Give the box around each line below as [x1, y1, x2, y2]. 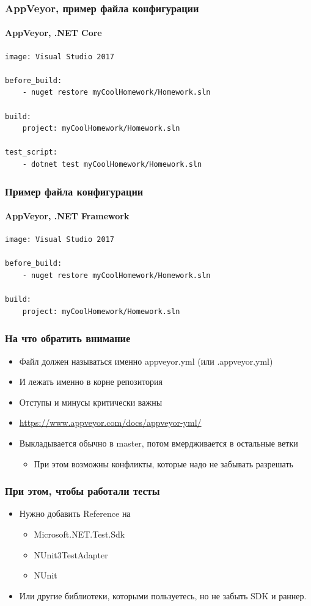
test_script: [5, 148, 57, 157]
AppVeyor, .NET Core [5, 26, 102, 39]
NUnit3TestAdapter [34, 548, 108, 561]
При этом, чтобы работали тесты [5, 483, 160, 498]
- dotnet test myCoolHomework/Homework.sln [22, 159, 202, 169]
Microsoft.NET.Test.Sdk [34, 527, 125, 540]
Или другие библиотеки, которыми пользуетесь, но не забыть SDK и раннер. [19, 589, 307, 602]
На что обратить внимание [5, 330, 131, 346]
